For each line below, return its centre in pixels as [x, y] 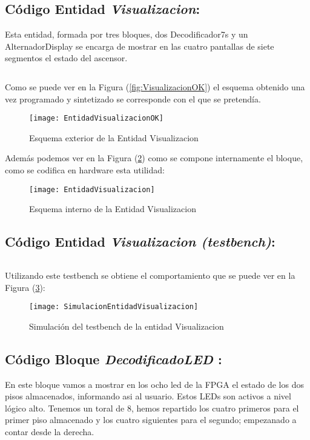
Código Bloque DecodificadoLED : [114, 358]
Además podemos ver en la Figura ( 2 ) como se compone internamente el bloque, [154, 158]
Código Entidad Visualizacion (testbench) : [140, 242]
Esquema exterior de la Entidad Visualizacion [114, 137]
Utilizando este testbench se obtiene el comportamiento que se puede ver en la [150, 275]
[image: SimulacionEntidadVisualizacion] [114, 307]
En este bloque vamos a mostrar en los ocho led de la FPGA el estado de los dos [154, 384]
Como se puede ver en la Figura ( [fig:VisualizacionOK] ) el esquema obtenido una [155, 86]
